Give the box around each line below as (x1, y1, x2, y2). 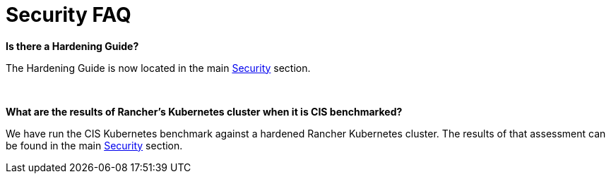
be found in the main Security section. (6, 139, 183, 152)
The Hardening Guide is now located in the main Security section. (6, 61, 311, 74)
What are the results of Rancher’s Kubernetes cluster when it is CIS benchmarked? (6, 105, 403, 118)
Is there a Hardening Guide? (6, 39, 139, 52)
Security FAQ (6, 3, 131, 27)
